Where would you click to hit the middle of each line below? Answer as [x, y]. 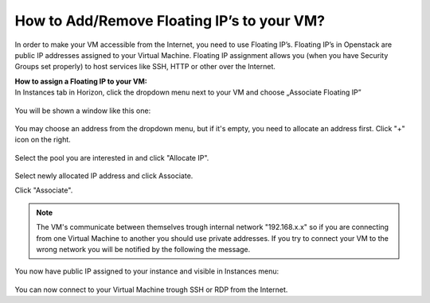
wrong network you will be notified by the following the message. [143, 250]
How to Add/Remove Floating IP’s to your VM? [170, 21]
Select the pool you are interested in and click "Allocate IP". [112, 157]
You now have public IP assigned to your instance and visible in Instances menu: [147, 271]
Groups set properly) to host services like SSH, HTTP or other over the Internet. [145, 67]
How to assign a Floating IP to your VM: [81, 81]
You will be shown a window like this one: [83, 111]
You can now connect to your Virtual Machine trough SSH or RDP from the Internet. [151, 289]
